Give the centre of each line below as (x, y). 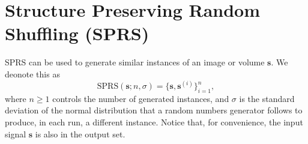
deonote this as (32, 73)
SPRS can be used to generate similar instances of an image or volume (135, 62)
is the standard (267, 98)
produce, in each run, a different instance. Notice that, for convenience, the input (154, 121)
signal (16, 133)
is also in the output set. (80, 133)
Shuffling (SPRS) (77, 33)
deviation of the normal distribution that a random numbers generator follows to (154, 110)
